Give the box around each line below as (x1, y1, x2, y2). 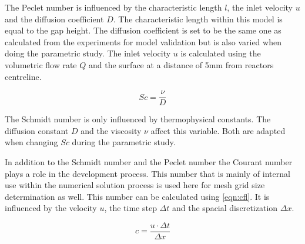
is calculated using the (180, 47, 261, 59)
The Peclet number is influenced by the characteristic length (5, 1, 222, 13)
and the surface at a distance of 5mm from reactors (88, 58, 274, 71)
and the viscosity (81, 124, 142, 136)
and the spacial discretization (172, 202, 278, 214)
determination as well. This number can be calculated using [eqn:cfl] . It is (5, 190, 270, 202)
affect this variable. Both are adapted (150, 124, 286, 136)
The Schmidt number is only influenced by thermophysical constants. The (5, 113, 271, 125)
